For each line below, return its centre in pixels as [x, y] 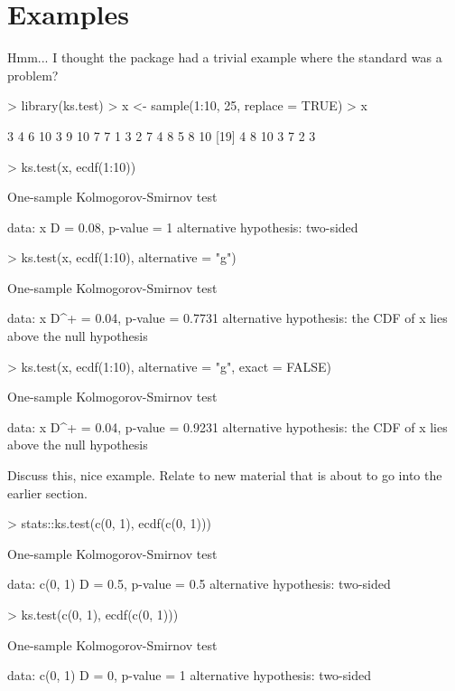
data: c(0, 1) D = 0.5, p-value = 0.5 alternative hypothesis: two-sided [199, 584]
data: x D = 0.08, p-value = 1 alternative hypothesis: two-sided [183, 227]
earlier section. [47, 492]
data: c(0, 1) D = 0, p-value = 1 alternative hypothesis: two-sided [189, 675]
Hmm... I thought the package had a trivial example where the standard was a [225, 57]
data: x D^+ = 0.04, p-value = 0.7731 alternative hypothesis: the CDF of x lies [227, 318]
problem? [33, 75]
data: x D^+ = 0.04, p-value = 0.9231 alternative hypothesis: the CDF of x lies [227, 426]
